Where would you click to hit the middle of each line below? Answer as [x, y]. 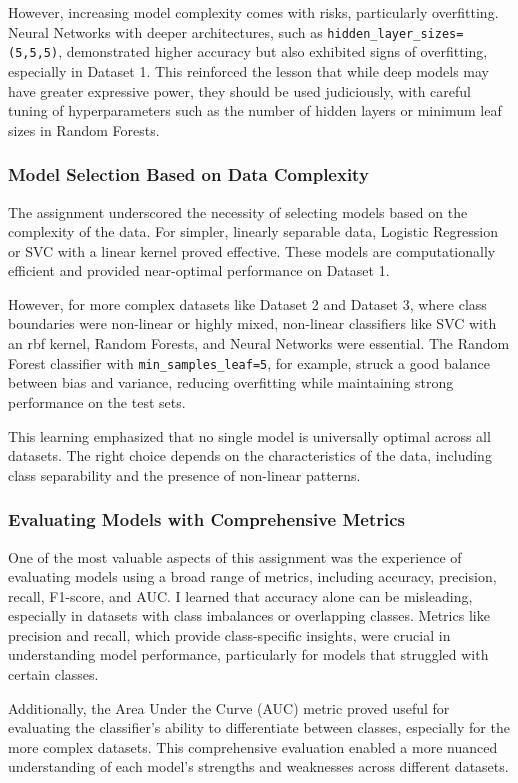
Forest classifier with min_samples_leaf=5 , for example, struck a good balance [249, 362]
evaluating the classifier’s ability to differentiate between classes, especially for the [259, 727]
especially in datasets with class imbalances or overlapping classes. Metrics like [249, 615]
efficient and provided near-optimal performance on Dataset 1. [199, 270]
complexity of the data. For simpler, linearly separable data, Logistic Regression [253, 231]
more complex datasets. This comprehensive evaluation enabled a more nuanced [253, 746]
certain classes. [53, 674]
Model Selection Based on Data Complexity [188, 174]
